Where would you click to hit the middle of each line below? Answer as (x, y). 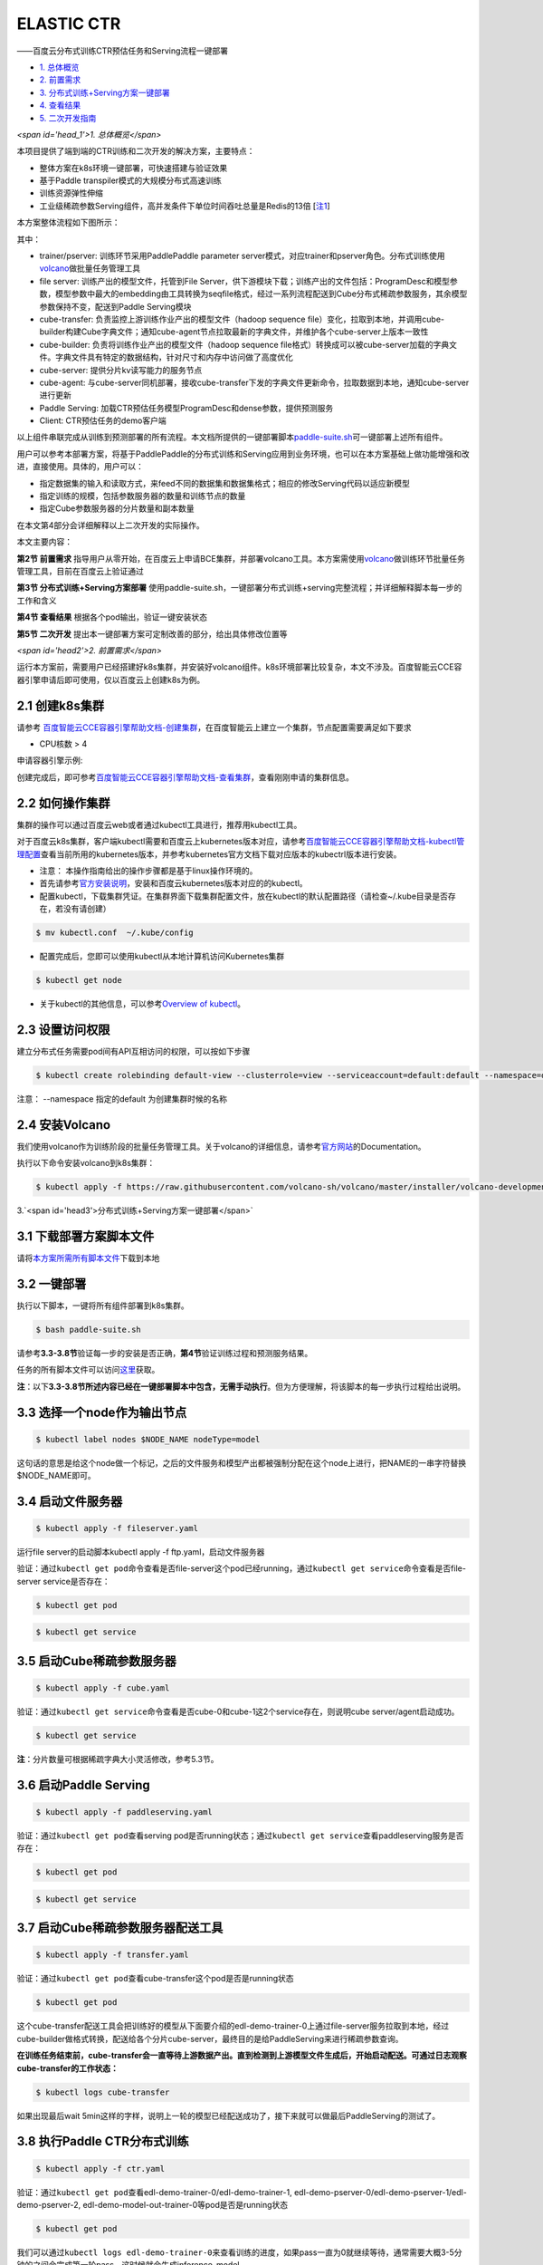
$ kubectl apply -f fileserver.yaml (117, 1528)
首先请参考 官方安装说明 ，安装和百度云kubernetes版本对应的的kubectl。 (173, 883)
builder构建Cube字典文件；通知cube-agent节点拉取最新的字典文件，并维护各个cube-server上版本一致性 (234, 332)
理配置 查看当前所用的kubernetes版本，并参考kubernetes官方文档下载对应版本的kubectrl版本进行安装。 (209, 854)
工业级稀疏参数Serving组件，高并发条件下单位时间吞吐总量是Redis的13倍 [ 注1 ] (185, 206)
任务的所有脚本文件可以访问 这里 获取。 (88, 1370)
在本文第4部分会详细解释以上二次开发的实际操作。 (111, 525)
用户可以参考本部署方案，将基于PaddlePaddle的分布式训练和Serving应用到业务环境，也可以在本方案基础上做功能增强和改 (243, 454)
